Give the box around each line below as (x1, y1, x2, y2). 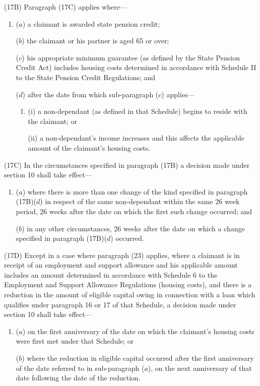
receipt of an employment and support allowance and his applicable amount (4, 260, 238, 270)
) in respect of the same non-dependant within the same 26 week (40, 196, 240, 207)
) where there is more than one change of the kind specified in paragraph (22, 186, 248, 197)
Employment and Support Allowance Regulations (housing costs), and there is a (4, 279, 252, 290)
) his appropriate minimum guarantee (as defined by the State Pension (22, 52, 240, 62)
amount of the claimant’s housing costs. (28, 142, 151, 153)
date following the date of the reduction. (16, 372, 141, 383)
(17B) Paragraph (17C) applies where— (4, 2, 127, 12)
